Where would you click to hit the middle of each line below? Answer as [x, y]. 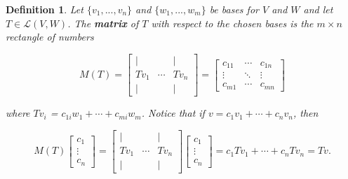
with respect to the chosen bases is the [232, 23]
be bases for [234, 9]
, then [306, 113]
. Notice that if [173, 113]
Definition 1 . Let [45, 9]
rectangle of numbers [50, 37]
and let [318, 9]
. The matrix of [103, 23]
